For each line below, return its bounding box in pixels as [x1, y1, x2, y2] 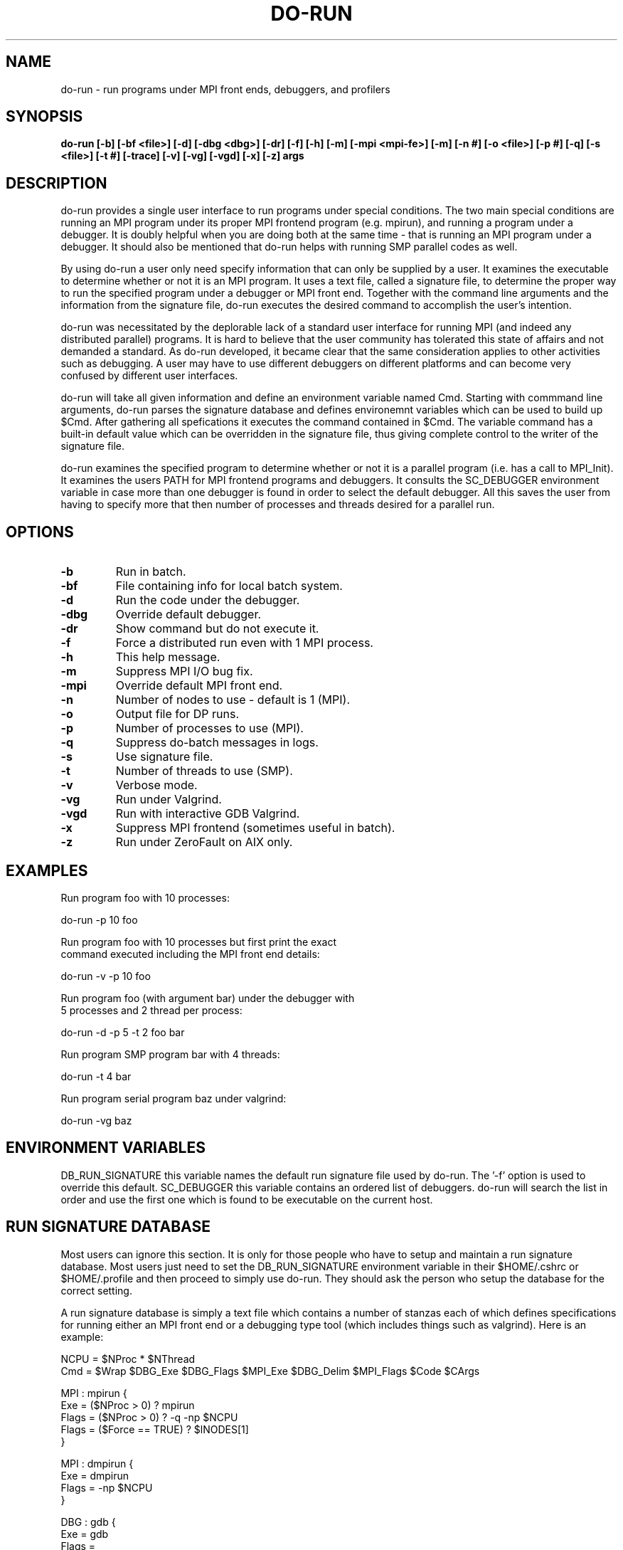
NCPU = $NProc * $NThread [60, 1352, 196, 1365]
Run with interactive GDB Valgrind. [115, 806, 300, 821]
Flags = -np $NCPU [60, 1481, 153, 1494]
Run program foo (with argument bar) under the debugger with [60, 991, 355, 1004]
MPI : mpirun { [60, 1386, 127, 1399]
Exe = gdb [60, 1527, 109, 1540]
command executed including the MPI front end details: [60, 947, 320, 960]
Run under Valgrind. [115, 792, 222, 807]
